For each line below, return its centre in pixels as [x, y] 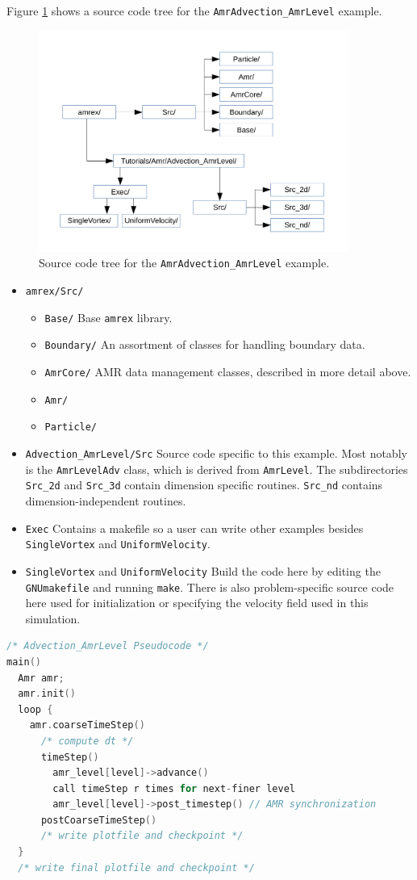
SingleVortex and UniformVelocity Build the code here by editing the [203, 570]
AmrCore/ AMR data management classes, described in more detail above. [228, 371]
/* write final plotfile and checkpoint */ [136, 867]
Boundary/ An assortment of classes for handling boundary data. [205, 344]
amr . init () [47, 694]
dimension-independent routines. [106, 500]
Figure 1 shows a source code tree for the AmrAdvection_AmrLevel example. [194, 10]
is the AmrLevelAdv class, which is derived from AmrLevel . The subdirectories [217, 469]
